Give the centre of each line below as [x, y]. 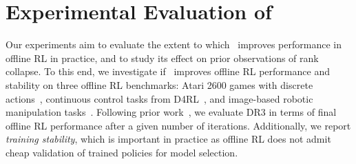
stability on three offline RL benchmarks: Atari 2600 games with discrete [159, 84]
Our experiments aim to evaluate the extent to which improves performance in [174, 44]
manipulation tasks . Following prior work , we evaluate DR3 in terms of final [171, 112]
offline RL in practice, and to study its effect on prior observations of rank [162, 58]
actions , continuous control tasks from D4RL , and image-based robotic [159, 98]
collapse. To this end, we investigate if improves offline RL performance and [168, 71]
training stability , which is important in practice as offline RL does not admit [168, 139]
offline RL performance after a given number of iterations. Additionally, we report [178, 125]
